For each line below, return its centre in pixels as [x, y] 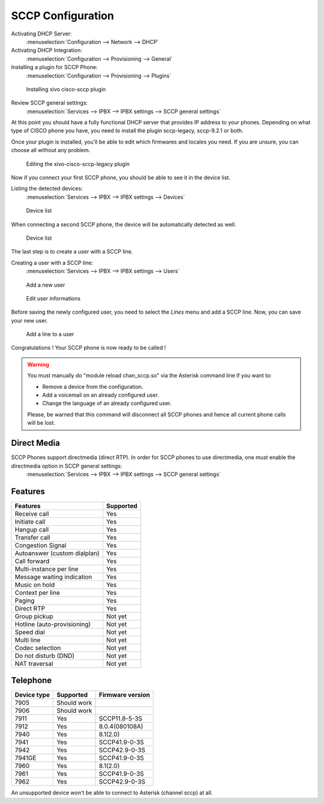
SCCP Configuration [62, 16]
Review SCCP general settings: [49, 103]
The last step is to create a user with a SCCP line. [72, 252]
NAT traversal [34, 663]
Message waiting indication [53, 577]
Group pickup [34, 616]
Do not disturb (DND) [45, 656]
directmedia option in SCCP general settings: [67, 466]
